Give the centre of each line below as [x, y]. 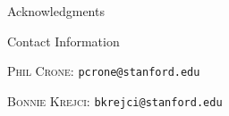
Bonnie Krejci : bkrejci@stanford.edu [115, 100]
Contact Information [64, 41]
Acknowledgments [56, 11]
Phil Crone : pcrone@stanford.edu [104, 71]
